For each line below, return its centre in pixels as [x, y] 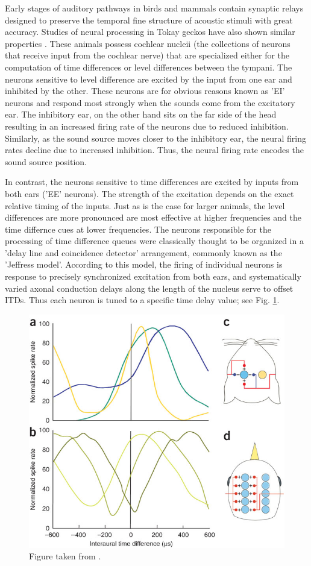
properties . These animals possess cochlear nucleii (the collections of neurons [148, 43]
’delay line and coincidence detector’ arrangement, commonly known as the [143, 252]
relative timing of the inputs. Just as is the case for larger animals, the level [145, 205]
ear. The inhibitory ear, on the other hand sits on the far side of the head [141, 114]
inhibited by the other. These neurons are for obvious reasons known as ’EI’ [145, 91]
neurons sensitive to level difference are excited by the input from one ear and [149, 79]
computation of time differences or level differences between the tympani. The [149, 67]
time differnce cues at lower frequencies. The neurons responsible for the [138, 229]
